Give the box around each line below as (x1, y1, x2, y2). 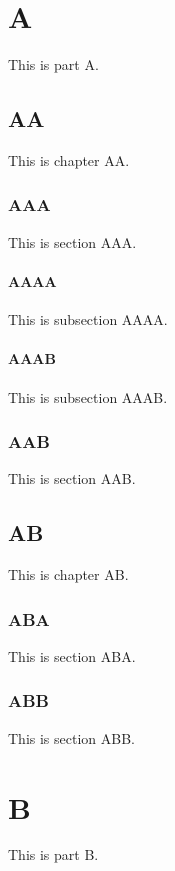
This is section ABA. (8, 645, 136, 666)
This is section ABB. (8, 727, 135, 748)
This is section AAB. (8, 468, 136, 489)
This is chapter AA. (8, 149, 130, 170)
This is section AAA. (8, 231, 137, 252)
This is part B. (8, 844, 99, 865)
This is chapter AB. (8, 564, 129, 585)
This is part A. (8, 54, 99, 75)
